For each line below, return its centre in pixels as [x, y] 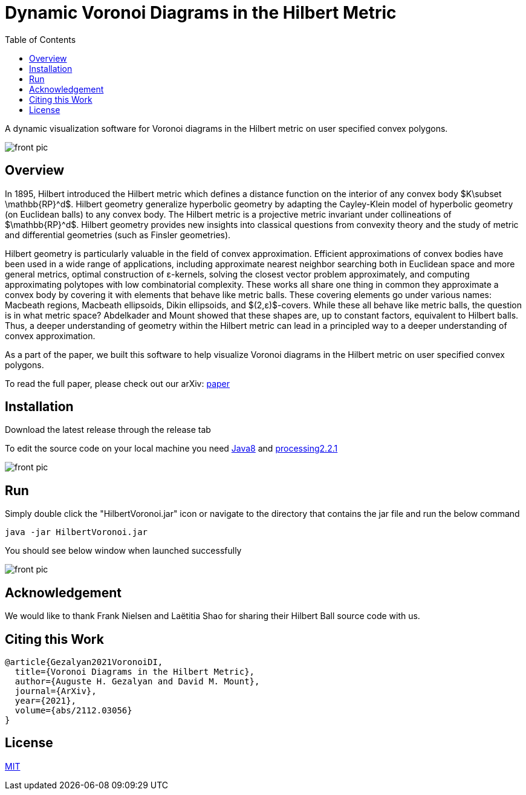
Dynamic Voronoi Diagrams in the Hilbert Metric [201, 13]
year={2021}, [46, 700]
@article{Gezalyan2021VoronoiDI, [84, 662]
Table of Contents [41, 39]
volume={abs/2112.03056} [73, 710]
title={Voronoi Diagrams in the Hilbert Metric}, [135, 671]
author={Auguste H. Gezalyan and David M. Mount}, [137, 681]
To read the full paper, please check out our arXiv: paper [118, 383]
